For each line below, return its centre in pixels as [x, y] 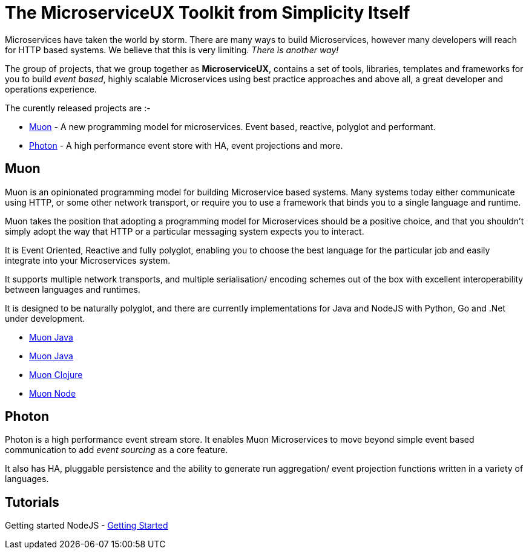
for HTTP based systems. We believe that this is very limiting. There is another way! [172, 50]
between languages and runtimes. [73, 289]
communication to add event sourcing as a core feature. [117, 450]
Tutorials [32, 502]
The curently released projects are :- [78, 108]
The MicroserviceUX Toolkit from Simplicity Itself [208, 13]
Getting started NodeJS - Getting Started [87, 526]
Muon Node [53, 393]
